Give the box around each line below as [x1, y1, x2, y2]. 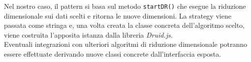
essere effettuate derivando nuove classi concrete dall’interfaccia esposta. [4, 49, 221, 59]
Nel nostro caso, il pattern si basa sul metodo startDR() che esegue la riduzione [4, 1, 246, 11]
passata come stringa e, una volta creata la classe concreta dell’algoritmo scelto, [4, 20, 245, 30]
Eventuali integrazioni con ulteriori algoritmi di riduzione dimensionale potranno [4, 39, 248, 49]
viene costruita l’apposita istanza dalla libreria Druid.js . [4, 29, 173, 40]
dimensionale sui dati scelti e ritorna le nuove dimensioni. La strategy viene [4, 10, 231, 21]
